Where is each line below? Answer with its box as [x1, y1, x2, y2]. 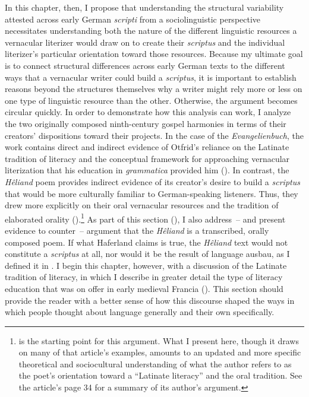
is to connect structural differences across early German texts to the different [5, 59, 285, 71]
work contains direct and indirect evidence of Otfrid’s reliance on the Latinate [5, 141, 289, 153]
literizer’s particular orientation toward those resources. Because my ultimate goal [5, 47, 303, 60]
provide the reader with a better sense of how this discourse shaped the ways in [5, 294, 295, 306]
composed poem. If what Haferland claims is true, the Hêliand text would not [5, 236, 288, 248]
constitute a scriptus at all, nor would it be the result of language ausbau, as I [5, 247, 290, 260]
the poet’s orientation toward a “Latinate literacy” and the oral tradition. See [18, 369, 302, 382]
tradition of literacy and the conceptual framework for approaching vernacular [5, 152, 290, 164]
